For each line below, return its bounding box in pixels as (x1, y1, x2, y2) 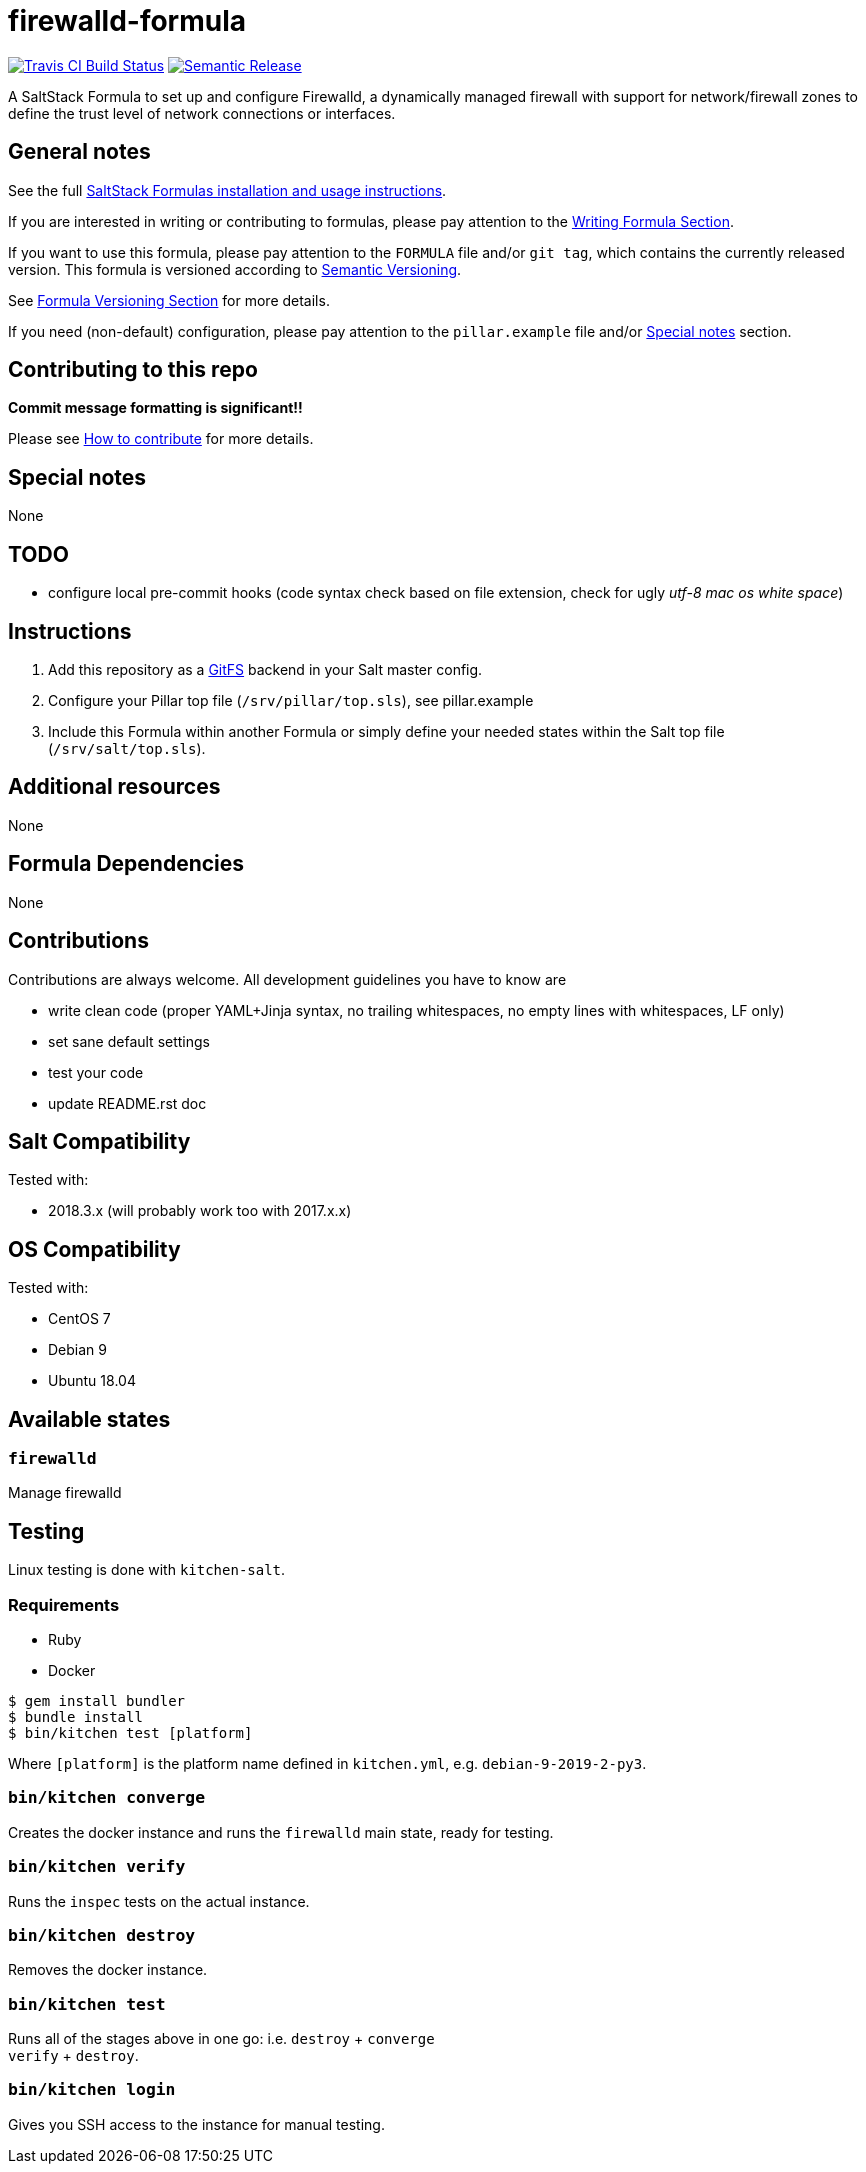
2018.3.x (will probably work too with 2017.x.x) (48, 1202, 352, 1220)
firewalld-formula (8, 4, 247, 38)
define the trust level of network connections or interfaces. (8, 104, 396, 122)
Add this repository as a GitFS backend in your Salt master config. (48, 660, 483, 678)
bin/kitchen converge (8, 1788, 205, 1808)
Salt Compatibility (8, 1128, 191, 1154)
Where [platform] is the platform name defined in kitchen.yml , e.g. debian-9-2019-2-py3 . (8, 1755, 647, 1772)
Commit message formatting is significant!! (8, 399, 303, 417)
